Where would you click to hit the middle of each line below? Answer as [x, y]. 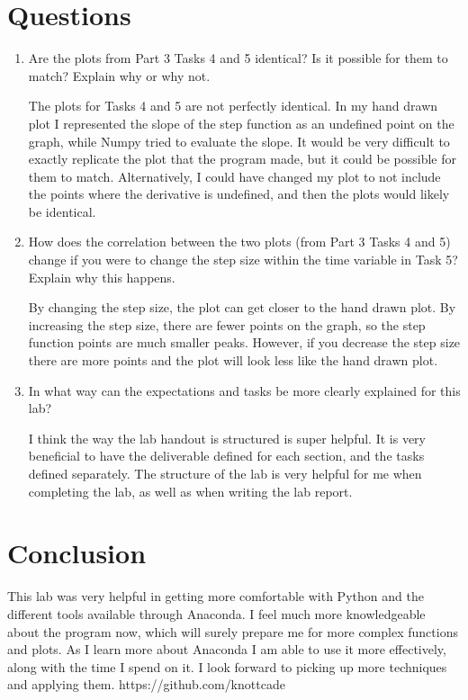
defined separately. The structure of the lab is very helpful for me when [225, 473]
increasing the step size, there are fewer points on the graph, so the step [227, 324]
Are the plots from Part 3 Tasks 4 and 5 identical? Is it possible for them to [238, 58]
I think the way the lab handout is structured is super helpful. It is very [227, 438]
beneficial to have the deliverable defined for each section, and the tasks [226, 456]
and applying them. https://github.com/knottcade [146, 684]
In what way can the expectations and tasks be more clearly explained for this [244, 390]
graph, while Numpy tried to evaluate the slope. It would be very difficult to [239, 141]
